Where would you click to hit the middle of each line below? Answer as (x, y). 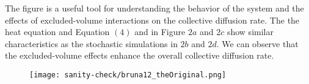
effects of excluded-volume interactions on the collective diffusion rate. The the (152, 20)
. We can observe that (257, 43)
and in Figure (160, 32)
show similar (250, 32)
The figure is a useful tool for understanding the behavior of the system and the (154, 8)
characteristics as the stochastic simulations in (91, 43)
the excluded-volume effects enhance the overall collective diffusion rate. (140, 55)
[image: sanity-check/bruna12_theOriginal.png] (128, 75)
